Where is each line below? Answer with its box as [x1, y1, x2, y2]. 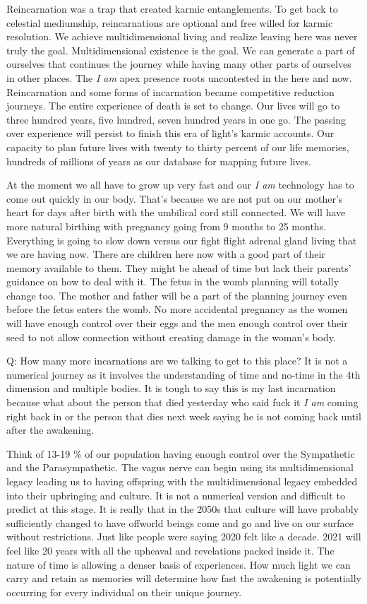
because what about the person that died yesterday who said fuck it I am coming [6, 395, 359, 410]
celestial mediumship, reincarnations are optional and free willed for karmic [6, 15, 333, 30]
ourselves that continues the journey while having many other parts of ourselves [6, 57, 351, 71]
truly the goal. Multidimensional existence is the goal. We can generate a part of [6, 42, 355, 57]
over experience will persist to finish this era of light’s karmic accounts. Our [6, 126, 335, 141]
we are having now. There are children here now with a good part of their [6, 247, 325, 261]
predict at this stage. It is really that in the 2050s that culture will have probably [6, 502, 359, 516]
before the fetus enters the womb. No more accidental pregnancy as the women [6, 302, 348, 316]
